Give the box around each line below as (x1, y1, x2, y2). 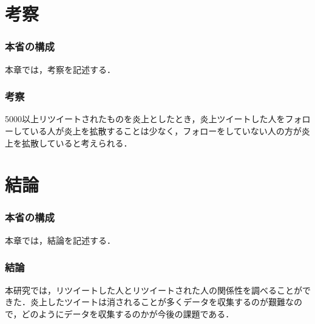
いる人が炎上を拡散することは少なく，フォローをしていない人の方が (30, 125, 302, 137)
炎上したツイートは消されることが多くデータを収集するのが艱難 (30, 295, 285, 308)
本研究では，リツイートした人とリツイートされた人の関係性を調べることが (5, 283, 302, 296)
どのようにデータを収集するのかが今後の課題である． (21, 307, 234, 320)
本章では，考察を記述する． (5, 63, 115, 75)
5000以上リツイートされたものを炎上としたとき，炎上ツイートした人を (5, 112, 285, 125)
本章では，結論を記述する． (5, 233, 115, 246)
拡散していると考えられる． (21, 136, 132, 149)
